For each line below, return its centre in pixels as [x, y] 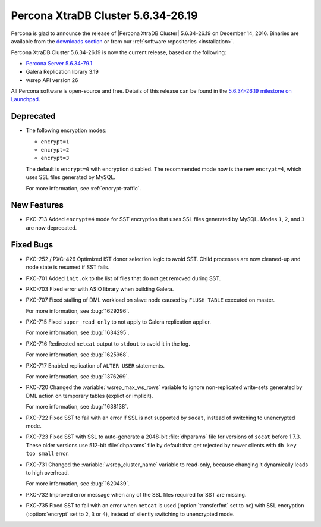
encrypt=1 [55, 142]
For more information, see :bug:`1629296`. [78, 311]
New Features [37, 205]
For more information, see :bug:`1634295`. [78, 332]
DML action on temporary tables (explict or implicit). [89, 396]
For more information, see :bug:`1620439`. [78, 484]
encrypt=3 [55, 158]
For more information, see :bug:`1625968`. [78, 355]
